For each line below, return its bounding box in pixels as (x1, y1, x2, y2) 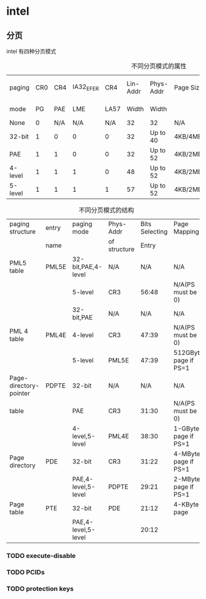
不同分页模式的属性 (131, 62, 187, 70)
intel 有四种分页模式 (6, 48, 56, 55)
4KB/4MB (174, 132, 202, 140)
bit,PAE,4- (72, 262, 102, 271)
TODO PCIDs (6, 568, 45, 576)
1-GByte (174, 424, 200, 433)
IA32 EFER (72, 83, 99, 93)
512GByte (174, 348, 204, 357)
